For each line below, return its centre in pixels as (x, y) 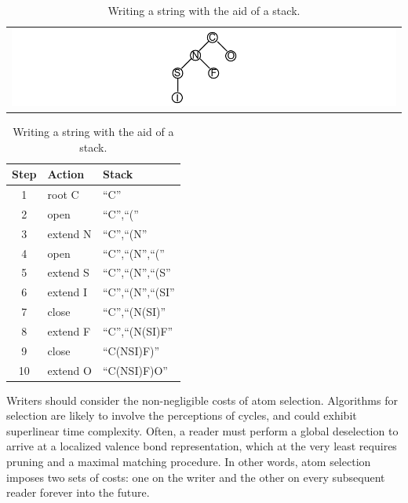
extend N (69, 233)
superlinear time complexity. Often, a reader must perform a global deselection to (202, 430)
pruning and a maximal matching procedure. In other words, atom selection (189, 462)
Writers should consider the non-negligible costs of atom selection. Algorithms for (202, 400)
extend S (68, 272)
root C (63, 194)
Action (66, 174)
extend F (69, 330)
